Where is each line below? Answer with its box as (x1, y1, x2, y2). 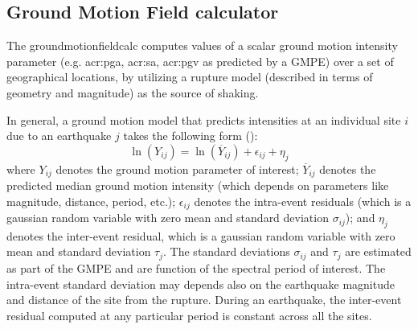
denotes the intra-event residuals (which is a (194, 192, 412, 209)
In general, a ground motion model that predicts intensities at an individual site (6, 111, 401, 128)
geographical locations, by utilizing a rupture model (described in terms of (6, 68, 373, 85)
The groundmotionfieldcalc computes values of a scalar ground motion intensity (6, 37, 398, 54)
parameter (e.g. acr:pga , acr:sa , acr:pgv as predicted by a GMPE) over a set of (6, 52, 394, 69)
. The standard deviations (163, 243, 290, 260)
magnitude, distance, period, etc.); (6, 192, 176, 209)
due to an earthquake (6, 127, 112, 144)
